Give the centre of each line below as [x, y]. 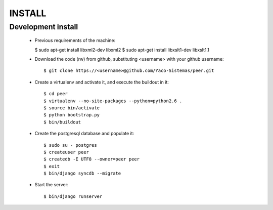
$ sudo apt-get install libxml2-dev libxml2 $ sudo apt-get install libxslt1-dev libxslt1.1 [122, 50]
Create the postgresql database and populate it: [84, 134]
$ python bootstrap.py [72, 115]
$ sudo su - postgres [70, 145]
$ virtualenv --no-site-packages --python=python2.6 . [113, 101]
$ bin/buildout [62, 122]
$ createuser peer [66, 152]
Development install [44, 27]
